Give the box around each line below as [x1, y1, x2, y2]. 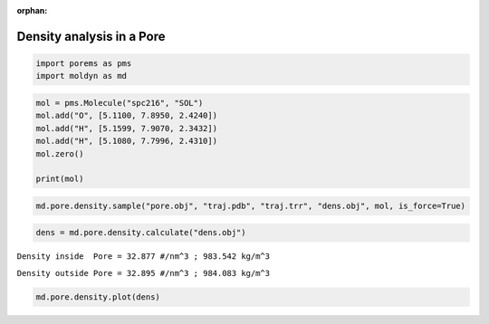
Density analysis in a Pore [16, 28, 166, 44]
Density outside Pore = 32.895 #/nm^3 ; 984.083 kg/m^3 [16, 268, 271, 278]
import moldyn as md [35, 71, 127, 81]
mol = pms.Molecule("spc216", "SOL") [35, 98, 204, 108]
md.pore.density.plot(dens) [35, 291, 160, 302]
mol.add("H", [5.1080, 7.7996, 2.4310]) [35, 136, 217, 147]
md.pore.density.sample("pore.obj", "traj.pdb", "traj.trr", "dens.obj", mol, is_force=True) [35, 200, 466, 211]
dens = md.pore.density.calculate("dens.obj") [35, 227, 246, 238]
